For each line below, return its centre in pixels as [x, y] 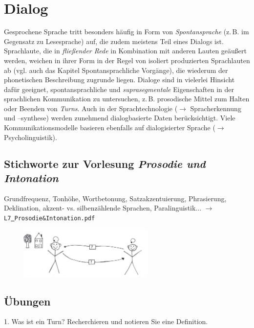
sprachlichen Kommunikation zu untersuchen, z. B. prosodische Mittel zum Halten [127, 99]
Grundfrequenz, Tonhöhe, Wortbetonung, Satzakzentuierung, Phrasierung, [115, 198]
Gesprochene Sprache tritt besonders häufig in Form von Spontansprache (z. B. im [127, 32]
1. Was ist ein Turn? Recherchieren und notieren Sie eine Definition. [106, 321]
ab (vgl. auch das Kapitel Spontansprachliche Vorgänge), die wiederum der [116, 70]
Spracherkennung [216, 108]
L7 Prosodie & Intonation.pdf [50, 219]
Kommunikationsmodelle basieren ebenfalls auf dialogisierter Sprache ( [110, 128]
